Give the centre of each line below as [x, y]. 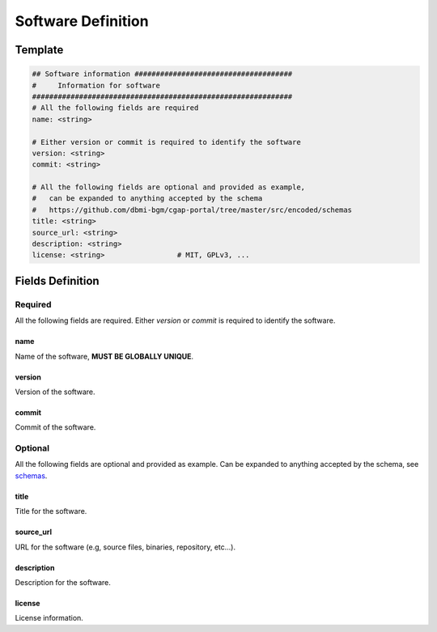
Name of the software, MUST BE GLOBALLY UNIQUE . [104, 356]
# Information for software [96, 85]
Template [39, 50]
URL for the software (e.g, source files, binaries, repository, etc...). [125, 547]
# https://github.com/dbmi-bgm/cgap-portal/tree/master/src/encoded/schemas [192, 210]
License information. [49, 618]
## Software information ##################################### [162, 74]
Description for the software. [63, 583]
